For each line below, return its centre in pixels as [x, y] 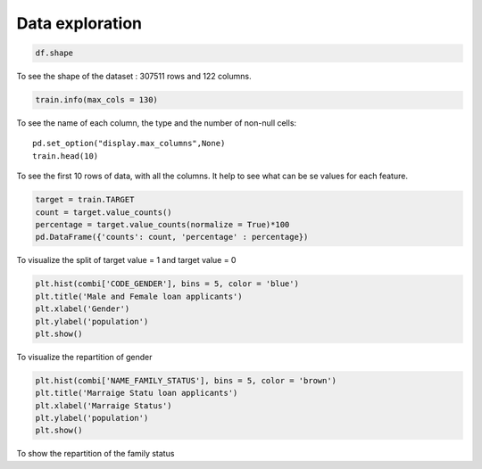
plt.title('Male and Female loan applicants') [139, 296]
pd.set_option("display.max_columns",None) [129, 144]
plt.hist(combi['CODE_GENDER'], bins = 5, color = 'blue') [167, 284]
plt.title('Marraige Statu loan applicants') [137, 393]
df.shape [54, 53]
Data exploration [79, 23]
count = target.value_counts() [104, 212]
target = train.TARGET [85, 200]
